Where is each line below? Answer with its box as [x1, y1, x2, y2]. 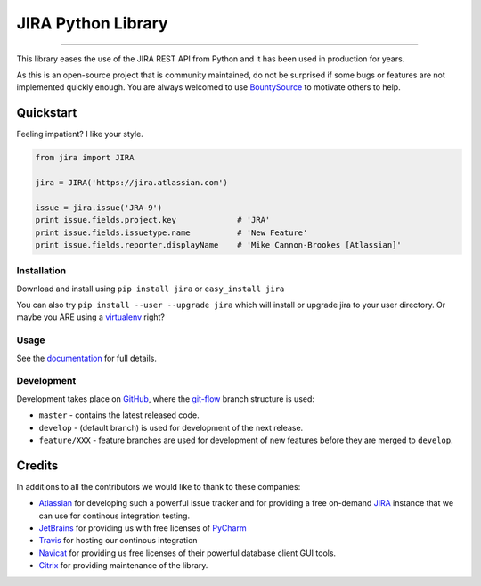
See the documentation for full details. [16, 353, 158, 363]
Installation [16, 265, 67, 277]
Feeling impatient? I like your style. [16, 129, 144, 140]
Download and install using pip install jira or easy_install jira [16, 283, 285, 294]
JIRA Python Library [16, 13, 168, 33]
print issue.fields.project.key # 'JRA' [35, 215, 271, 225]
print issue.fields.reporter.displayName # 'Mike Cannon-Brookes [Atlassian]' [35, 240, 403, 249]
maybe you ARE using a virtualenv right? [16, 312, 165, 322]
